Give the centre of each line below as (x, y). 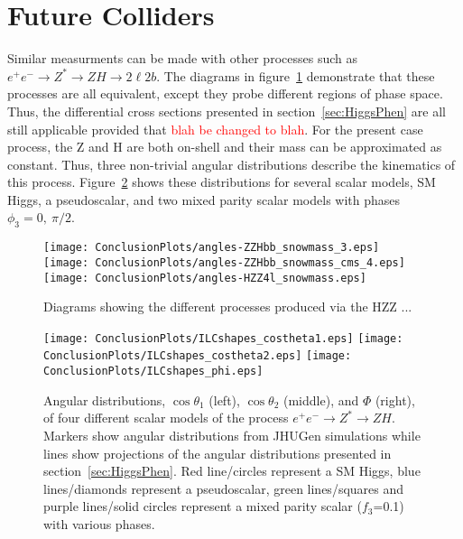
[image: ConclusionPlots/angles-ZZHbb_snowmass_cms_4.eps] (224, 262)
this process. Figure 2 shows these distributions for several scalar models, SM (222, 182)
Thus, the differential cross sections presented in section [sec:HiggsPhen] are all (227, 111)
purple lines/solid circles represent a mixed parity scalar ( (203, 506)
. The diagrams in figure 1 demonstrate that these (296, 75)
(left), (224, 400)
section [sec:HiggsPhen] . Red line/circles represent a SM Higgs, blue (232, 471)
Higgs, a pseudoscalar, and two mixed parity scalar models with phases (204, 199)
